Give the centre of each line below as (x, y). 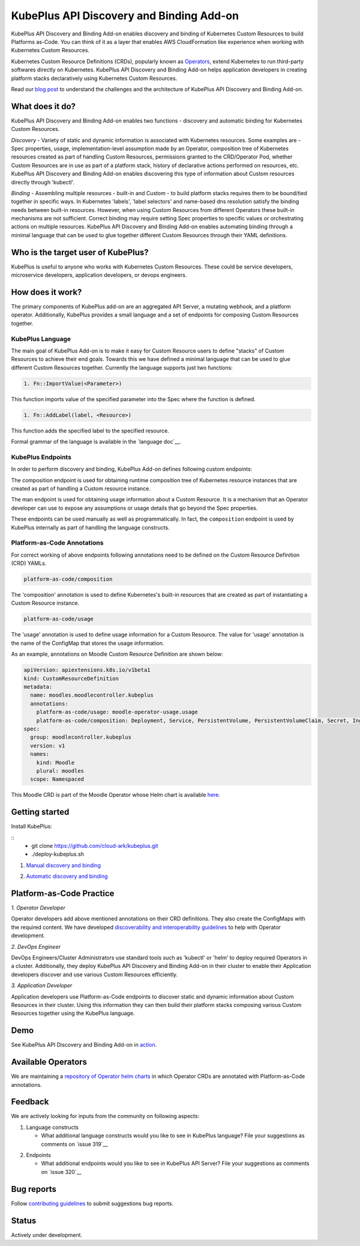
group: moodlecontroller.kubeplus (81, 737)
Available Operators (49, 1062)
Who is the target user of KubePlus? (80, 252)
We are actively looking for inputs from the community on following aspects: (105, 1116)
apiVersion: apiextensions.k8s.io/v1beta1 (87, 670)
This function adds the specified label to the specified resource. (90, 431)
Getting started (40, 812)
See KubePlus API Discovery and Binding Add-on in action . (84, 1045)
